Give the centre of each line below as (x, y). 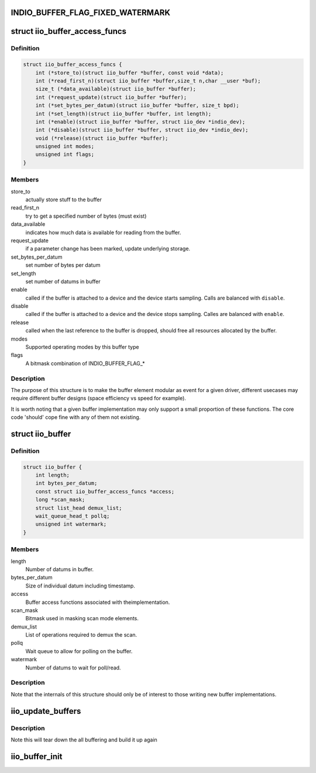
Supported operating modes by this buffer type (82, 347)
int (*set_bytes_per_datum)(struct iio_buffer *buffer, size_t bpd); (137, 106)
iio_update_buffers (46, 711)
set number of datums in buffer (63, 281)
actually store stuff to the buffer (64, 200)
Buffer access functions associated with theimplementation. (98, 602)
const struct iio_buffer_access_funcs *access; (105, 491)
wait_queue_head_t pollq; (73, 516)
